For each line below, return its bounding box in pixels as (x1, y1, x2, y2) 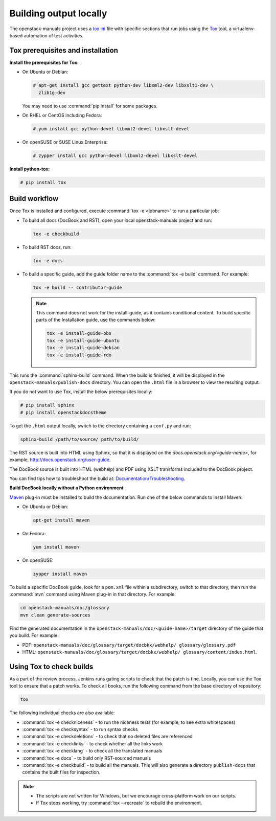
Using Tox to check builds (9, 662, 94, 671)
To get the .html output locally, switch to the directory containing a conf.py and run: (9, 422, 191, 429)
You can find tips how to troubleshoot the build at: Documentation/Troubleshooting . (9, 475, 186, 482)
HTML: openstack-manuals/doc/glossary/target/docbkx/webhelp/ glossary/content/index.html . (22, 649, 258, 655)
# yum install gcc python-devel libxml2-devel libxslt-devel (33, 126, 190, 131)
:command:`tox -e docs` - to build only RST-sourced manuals (22, 755, 151, 761)
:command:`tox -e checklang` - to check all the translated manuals (22, 748, 163, 754)
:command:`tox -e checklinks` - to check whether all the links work (22, 740, 163, 746)
